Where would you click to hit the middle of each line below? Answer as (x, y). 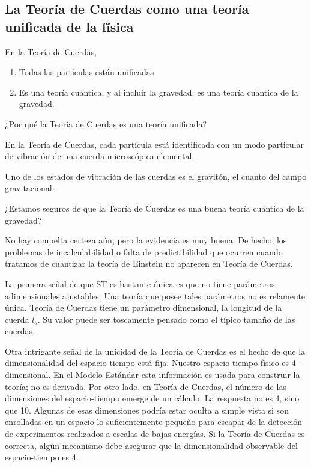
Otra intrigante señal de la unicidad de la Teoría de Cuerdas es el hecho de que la (155, 351)
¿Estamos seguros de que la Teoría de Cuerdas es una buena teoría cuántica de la (155, 208)
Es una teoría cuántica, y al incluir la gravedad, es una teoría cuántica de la (159, 92)
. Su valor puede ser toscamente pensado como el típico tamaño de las (166, 319)
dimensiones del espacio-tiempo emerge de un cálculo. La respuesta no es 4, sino (152, 398)
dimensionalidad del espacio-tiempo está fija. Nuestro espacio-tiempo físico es (147, 363)
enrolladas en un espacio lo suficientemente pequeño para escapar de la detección (154, 422)
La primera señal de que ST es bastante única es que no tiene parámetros (140, 283)
